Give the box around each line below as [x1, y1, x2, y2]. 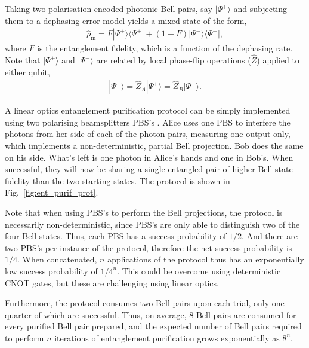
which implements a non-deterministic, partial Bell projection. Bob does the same [5, 139, 304, 152]
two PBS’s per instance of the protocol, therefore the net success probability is [5, 241, 292, 254]
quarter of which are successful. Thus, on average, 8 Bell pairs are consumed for [5, 308, 296, 320]
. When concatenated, [17, 253, 97, 265]
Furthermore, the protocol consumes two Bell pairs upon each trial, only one [5, 297, 285, 309]
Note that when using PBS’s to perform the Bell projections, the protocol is [5, 206, 283, 218]
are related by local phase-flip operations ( [96, 54, 251, 66]
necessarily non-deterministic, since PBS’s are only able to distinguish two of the [5, 218, 300, 230]
